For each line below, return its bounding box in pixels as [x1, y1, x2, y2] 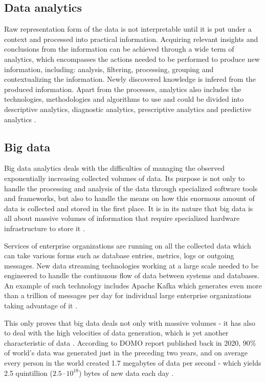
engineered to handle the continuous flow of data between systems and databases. [4, 270, 260, 281]
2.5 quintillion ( [4, 367, 53, 378]
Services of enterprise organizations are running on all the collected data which [4, 240, 251, 251]
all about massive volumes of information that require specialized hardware [4, 213, 240, 223]
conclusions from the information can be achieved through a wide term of [4, 43, 234, 54]
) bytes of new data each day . [78, 367, 174, 378]
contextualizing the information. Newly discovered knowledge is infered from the [4, 74, 256, 84]
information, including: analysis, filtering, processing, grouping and [4, 63, 214, 74]
